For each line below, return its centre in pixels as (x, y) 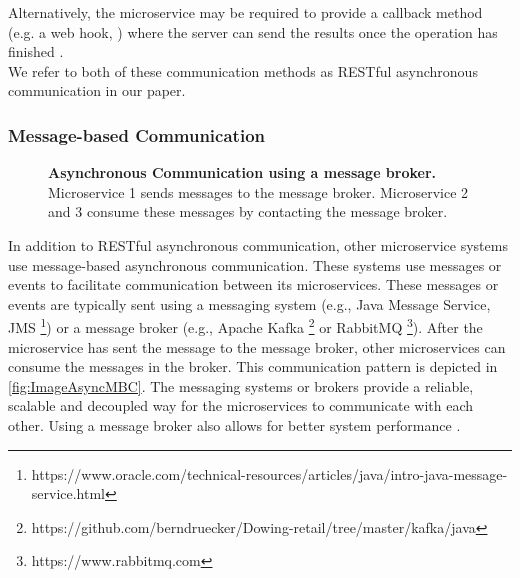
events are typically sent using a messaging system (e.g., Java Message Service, (249, 303)
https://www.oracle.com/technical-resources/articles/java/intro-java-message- (269, 473)
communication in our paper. (97, 90)
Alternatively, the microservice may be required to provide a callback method (245, 12)
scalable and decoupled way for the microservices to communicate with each (241, 405)
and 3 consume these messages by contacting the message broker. (248, 211)
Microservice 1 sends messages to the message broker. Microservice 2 (258, 191)
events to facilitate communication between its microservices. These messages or (253, 284)
